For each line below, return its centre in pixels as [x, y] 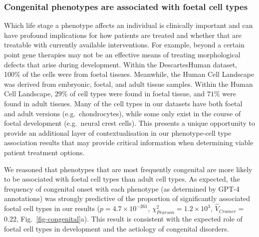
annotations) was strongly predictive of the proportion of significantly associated [127, 198]
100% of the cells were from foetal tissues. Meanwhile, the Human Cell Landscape [129, 74]
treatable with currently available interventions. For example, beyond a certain [124, 45]
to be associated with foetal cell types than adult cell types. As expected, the [122, 179]
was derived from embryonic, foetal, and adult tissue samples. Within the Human [129, 84]
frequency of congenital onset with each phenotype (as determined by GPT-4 [122, 188]
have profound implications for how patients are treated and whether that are [123, 35]
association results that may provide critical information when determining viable [129, 142]
